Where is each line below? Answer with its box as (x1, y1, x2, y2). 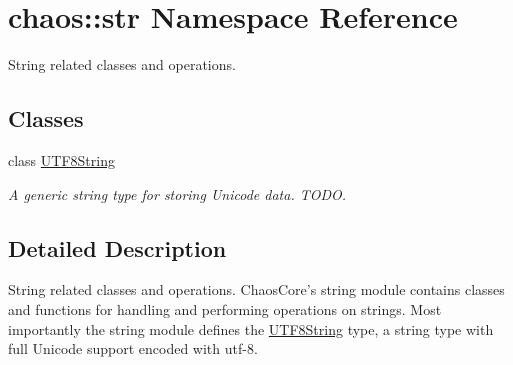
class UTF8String (8, 149, 115, 170)
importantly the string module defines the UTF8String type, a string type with (8, 318, 494, 339)
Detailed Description (8, 232, 227, 263)
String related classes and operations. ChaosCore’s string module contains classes (8, 279, 505, 300)
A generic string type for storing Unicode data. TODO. (8, 183, 347, 204)
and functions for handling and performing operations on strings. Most (8, 298, 442, 319)
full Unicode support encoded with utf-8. (8, 338, 258, 359)
